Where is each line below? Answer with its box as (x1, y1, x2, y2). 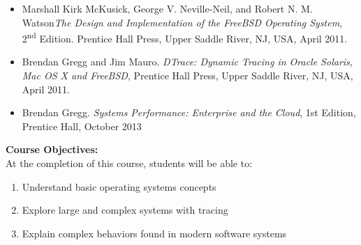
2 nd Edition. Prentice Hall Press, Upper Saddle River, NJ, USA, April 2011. (22, 29, 348, 45)
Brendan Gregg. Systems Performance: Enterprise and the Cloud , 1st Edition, (22, 105, 356, 120)
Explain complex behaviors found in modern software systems (22, 226, 287, 240)
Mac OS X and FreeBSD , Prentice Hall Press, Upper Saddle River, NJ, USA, (22, 68, 353, 83)
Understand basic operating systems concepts (22, 179, 216, 193)
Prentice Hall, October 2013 (22, 118, 142, 133)
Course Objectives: (6, 142, 98, 157)
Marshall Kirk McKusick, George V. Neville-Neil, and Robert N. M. (22, 1, 313, 15)
